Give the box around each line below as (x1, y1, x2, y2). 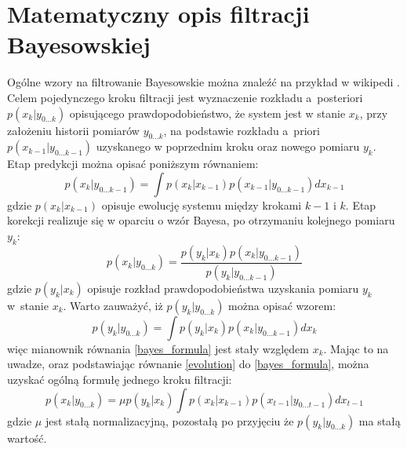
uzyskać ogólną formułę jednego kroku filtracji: (7, 371, 232, 387)
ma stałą (358, 412, 401, 429)
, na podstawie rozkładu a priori (163, 122, 320, 138)
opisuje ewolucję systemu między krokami (101, 196, 302, 213)
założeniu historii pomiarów (7, 122, 140, 138)
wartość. (7, 429, 47, 446)
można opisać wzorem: (228, 297, 336, 313)
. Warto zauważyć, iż (63, 297, 163, 313)
